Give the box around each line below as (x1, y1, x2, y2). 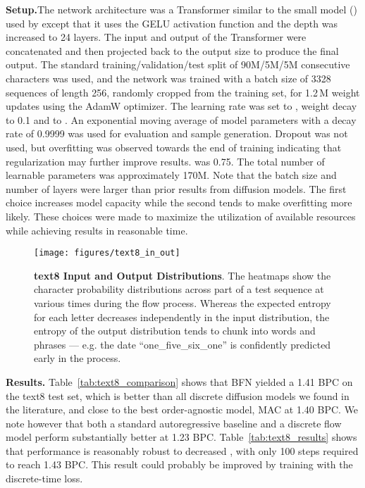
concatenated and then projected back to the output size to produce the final (6, 43, 339, 58)
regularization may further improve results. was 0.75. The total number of (6, 154, 325, 168)
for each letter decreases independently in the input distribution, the (34, 309, 330, 324)
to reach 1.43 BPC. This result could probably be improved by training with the (6, 457, 353, 472)
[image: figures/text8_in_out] (34, 248, 180, 258)
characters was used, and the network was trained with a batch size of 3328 (6, 70, 331, 85)
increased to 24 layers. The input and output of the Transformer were (6, 30, 307, 44)
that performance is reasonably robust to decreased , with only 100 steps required (6, 443, 359, 458)
